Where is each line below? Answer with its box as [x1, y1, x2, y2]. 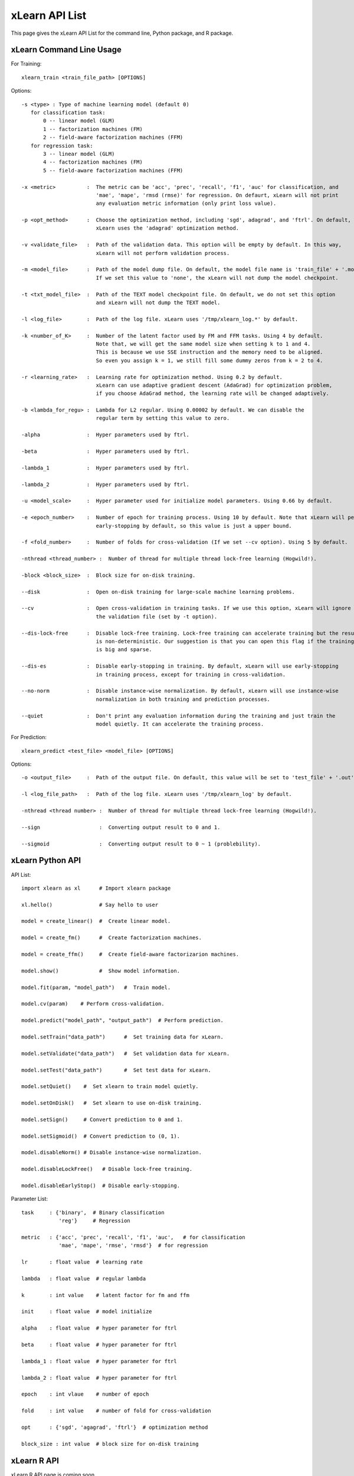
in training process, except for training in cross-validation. [96, 671, 286, 678]
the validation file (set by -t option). [96, 613, 218, 620]
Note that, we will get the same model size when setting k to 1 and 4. [96, 340, 311, 347]
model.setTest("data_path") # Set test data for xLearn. [21, 1066, 212, 1073]
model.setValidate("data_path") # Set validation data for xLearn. [21, 1050, 230, 1057]
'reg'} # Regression [58, 1217, 131, 1224]
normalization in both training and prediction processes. [96, 695, 271, 703]
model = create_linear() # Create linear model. [21, 918, 171, 925]
